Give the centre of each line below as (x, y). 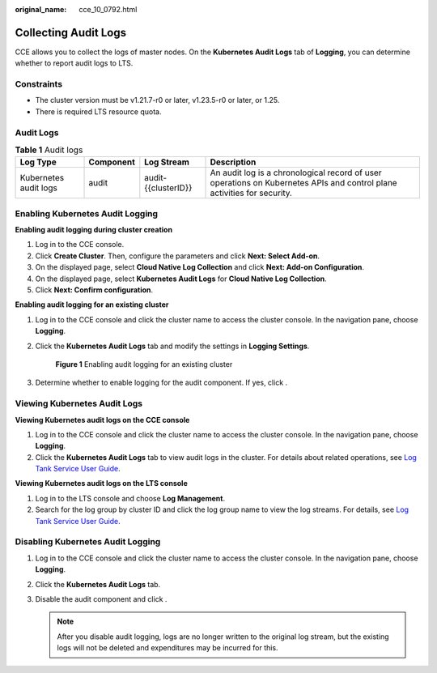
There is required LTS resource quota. (98, 111)
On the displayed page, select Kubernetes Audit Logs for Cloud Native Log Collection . (181, 279)
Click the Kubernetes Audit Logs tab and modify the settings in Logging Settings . (172, 346)
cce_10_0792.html (108, 9)
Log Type (38, 162)
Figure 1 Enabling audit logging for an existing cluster (144, 364)
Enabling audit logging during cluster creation (94, 230)
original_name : (41, 9)
